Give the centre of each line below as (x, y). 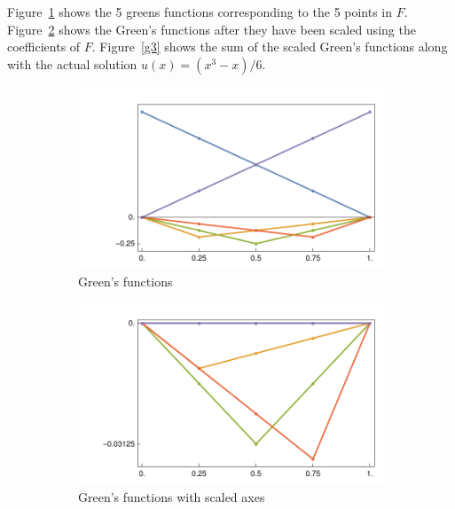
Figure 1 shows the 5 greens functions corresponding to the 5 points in (200, 12)
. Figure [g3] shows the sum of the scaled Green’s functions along (270, 47)
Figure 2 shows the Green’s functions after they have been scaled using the (212, 29)
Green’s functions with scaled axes (172, 496)
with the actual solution (72, 63)
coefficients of (44, 47)
